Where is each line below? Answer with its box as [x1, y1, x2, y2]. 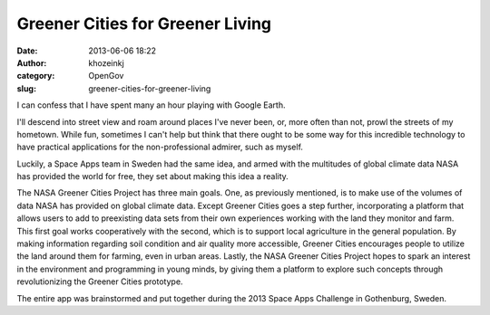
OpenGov [88, 71, 124, 81]
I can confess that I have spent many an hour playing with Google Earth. [16, 100, 286, 110]
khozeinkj [88, 57, 124, 68]
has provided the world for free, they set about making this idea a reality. [16, 171, 289, 182]
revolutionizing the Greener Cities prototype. [16, 276, 183, 287]
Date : [16, 45, 38, 56]
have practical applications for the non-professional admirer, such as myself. [16, 141, 304, 153]
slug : [16, 82, 36, 94]
